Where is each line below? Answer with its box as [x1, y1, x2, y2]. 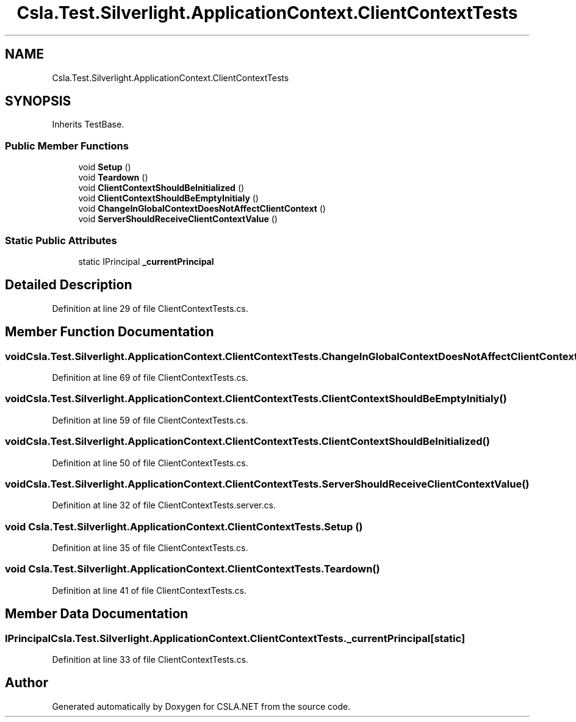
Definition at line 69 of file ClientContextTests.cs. [52, 372, 248, 383]
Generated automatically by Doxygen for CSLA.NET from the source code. [52, 701, 351, 712]
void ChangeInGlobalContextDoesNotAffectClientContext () [78, 203, 326, 214]
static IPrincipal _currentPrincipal [78, 256, 214, 267]
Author [5, 675, 48, 691]
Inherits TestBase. [52, 119, 124, 130]
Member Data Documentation [5, 606, 189, 622]
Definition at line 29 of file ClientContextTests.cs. [52, 303, 248, 314]
